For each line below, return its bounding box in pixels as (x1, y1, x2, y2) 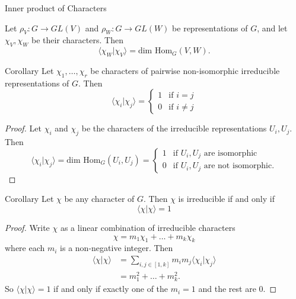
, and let (257, 21, 288, 34)
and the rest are (198, 282, 256, 295)
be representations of (172, 21, 248, 34)
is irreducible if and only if (178, 192, 275, 205)
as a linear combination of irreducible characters (60, 221, 235, 233)
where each (5, 242, 45, 254)
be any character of (64, 192, 135, 205)
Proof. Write (5, 221, 50, 233)
